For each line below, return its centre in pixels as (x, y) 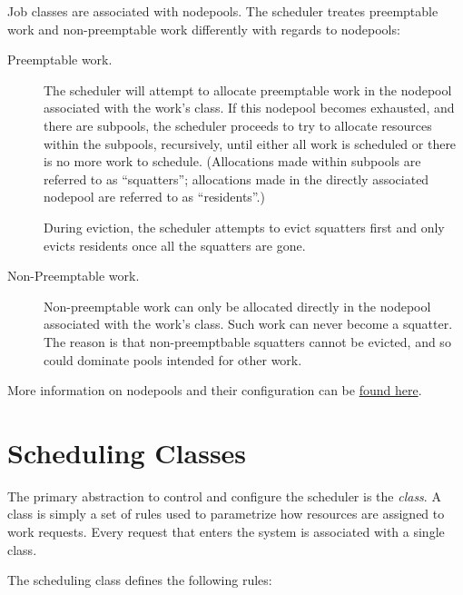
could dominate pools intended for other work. (173, 359)
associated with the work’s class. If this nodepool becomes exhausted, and (249, 108)
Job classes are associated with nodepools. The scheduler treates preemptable (223, 11)
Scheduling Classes (127, 452)
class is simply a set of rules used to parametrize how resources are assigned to (226, 514)
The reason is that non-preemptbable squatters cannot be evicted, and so (247, 341)
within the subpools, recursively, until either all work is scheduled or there (250, 143)
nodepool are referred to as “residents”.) (154, 197)
